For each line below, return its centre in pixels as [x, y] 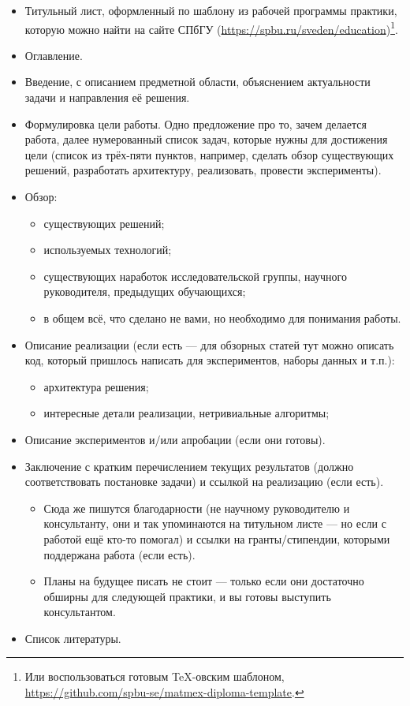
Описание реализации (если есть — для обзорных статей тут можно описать [209, 344]
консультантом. [80, 612]
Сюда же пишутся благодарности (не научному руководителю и [197, 508]
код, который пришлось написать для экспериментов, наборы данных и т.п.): [210, 360]
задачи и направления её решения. [107, 97]
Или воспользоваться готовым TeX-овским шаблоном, [155, 676]
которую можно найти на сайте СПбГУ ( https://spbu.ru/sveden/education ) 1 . [211, 28]
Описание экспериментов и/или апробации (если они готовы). [175, 439]
